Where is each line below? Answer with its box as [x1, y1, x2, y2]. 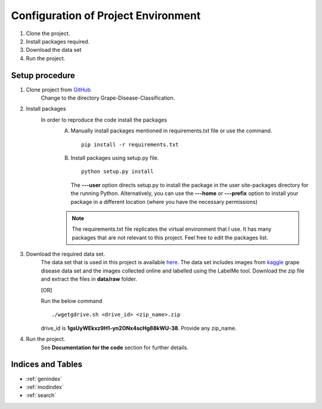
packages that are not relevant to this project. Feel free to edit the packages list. [72, 234, 268, 241]
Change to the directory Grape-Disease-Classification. [41, 94, 175, 101]
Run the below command [41, 298, 103, 305]
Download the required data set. [26, 250, 106, 258]
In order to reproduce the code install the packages [41, 116, 167, 123]
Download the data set [26, 47, 82, 54]
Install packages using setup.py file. [70, 154, 159, 161]
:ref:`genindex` [26, 375, 63, 382]
